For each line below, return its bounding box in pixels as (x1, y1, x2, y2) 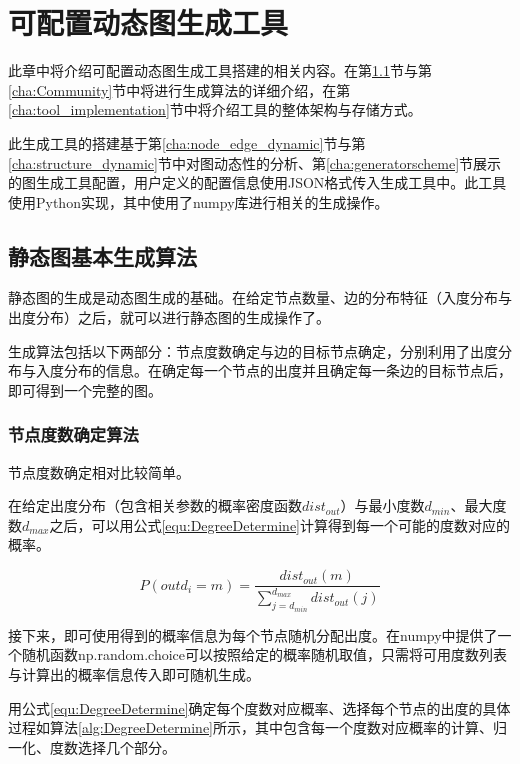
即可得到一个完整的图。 (8, 379, 162, 400)
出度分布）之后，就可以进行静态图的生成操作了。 (8, 307, 330, 328)
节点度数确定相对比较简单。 (8, 461, 190, 482)
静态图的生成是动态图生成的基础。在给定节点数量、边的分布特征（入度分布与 (8, 287, 512, 308)
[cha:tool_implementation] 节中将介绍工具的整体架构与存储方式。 (8, 99, 422, 120)
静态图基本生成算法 (8, 240, 197, 271)
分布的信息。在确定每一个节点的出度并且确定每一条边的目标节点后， (63, 360, 512, 381)
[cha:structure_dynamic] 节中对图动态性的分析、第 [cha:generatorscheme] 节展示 (8, 152, 502, 173)
